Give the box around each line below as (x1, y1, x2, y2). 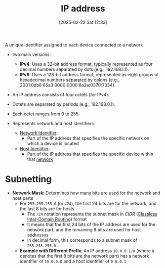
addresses (27, 232, 48, 238)
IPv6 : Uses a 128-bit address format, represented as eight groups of (19, 71, 159, 77)
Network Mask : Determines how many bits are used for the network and (12, 190, 161, 196)
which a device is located (27, 140, 79, 146)
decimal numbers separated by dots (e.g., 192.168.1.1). (19, 66, 129, 72)
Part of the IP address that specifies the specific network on (27, 135, 150, 141)
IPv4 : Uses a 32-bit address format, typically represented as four (19, 61, 153, 67)
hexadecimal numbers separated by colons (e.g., (19, 77, 120, 83)
